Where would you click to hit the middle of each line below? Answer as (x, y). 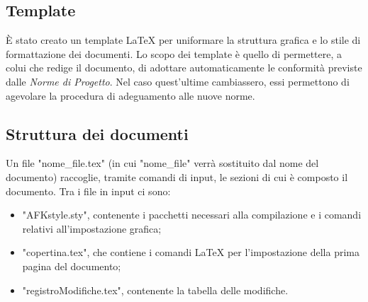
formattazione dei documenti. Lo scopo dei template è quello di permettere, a (174, 53)
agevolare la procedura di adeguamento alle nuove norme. (130, 95)
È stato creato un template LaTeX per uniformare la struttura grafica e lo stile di (183, 40)
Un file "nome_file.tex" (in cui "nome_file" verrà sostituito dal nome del (162, 163)
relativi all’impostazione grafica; (92, 228)
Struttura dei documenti (97, 133)
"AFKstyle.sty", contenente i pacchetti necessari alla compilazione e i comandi (192, 215)
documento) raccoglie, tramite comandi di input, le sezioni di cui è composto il (177, 176)
